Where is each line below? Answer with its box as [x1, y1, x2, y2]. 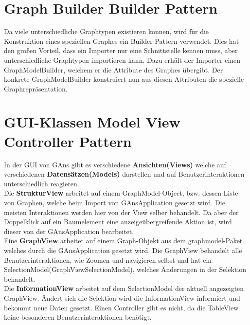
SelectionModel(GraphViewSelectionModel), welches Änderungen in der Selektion [4, 264, 247, 274]
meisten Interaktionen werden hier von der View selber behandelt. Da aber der [4, 207, 239, 217]
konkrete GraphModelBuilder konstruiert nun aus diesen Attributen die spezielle [4, 74, 244, 84]
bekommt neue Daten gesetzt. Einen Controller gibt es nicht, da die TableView [4, 302, 239, 312]
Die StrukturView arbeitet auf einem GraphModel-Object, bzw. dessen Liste [4, 188, 238, 198]
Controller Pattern [4, 131, 132, 151]
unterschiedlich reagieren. [4, 178, 79, 188]
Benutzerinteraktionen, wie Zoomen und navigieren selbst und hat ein [4, 254, 212, 265]
